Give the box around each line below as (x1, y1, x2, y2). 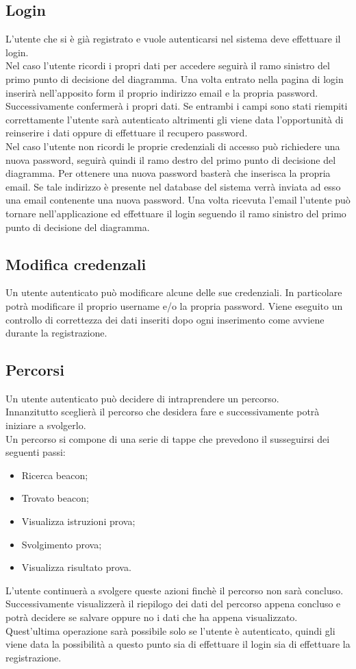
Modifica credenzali (5, 253, 147, 274)
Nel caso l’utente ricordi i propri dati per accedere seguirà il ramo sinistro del (5, 58, 330, 73)
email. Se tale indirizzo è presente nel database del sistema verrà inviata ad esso (5, 179, 341, 193)
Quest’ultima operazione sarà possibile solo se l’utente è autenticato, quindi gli (5, 623, 335, 637)
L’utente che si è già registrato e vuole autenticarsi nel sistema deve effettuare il (5, 32, 341, 46)
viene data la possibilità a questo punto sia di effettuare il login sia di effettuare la (5, 637, 351, 651)
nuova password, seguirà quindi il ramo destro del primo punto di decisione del (5, 152, 336, 167)
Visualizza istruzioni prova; (21, 514, 136, 528)
